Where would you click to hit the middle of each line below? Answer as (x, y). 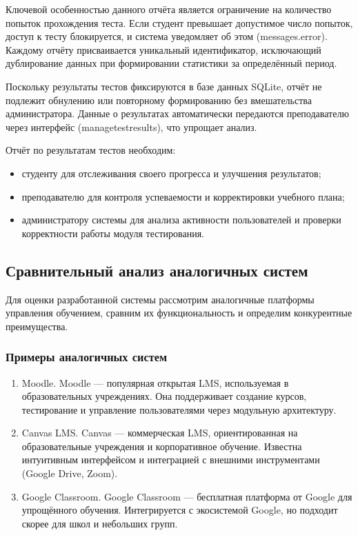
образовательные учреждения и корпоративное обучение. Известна (162, 446)
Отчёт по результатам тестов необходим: (91, 150)
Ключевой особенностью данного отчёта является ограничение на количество (169, 9)
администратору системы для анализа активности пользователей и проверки (181, 220)
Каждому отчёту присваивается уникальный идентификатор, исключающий (163, 49)
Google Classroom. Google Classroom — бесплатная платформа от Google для (187, 496)
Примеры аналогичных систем (87, 357)
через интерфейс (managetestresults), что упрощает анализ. (131, 127)
